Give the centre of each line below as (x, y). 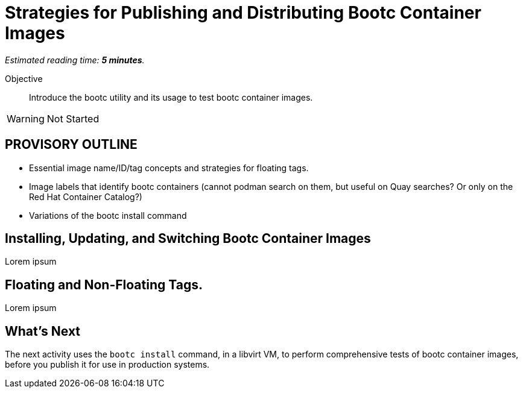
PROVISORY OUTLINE (71, 145)
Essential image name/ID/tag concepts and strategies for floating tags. (169, 168)
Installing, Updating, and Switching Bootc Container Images (188, 239)
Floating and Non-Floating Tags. (104, 285)
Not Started (73, 118)
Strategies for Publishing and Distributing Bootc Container (243, 13)
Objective (24, 78)
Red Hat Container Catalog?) (86, 196)
